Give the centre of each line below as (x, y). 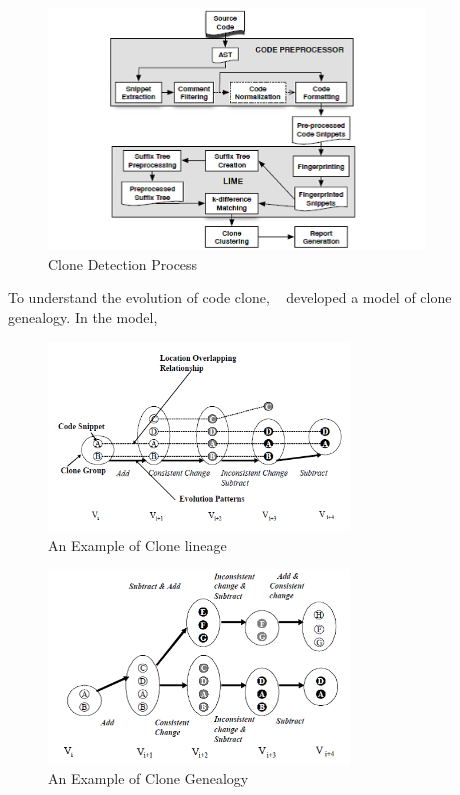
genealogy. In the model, (83, 316)
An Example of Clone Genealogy (148, 778)
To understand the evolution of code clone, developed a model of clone (230, 297)
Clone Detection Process (123, 263)
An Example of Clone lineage (137, 544)
